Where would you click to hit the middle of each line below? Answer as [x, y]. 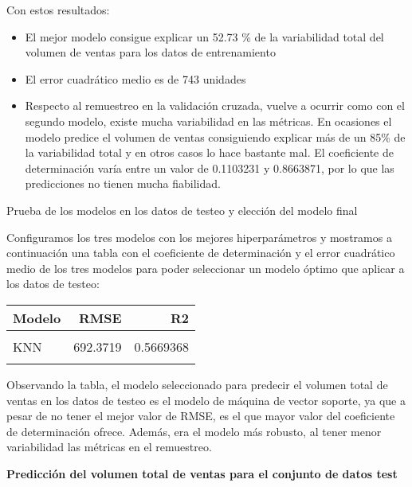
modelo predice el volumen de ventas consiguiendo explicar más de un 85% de [215, 136]
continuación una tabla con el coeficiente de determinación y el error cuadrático [201, 253]
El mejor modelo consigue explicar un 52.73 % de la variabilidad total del [204, 36]
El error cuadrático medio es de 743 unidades [135, 78]
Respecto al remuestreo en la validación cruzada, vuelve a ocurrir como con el [215, 105]
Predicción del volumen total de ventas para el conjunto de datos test [202, 473]
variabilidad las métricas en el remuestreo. [109, 447]
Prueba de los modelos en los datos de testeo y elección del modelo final [182, 210]
